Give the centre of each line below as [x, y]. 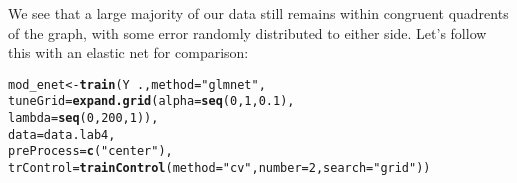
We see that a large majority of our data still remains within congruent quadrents [258, 13]
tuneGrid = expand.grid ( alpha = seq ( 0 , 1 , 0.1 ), [151, 101]
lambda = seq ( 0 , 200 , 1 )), [83, 118]
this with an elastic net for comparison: [128, 52]
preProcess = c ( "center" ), [90, 151]
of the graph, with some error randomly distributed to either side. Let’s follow [247, 32]
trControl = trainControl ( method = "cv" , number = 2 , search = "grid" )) [219, 168]
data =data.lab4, [62, 134]
